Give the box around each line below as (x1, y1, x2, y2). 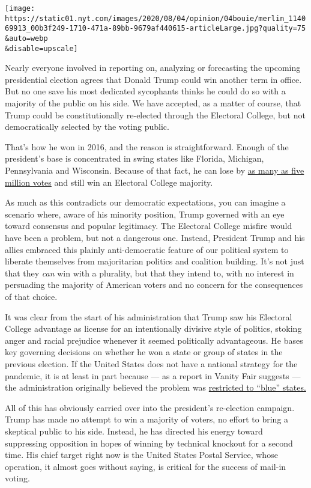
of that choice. (5, 290, 58, 302)
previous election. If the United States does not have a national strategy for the (5, 357, 298, 370)
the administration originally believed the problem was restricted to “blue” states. (5, 381, 306, 394)
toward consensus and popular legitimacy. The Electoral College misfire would (5, 219, 292, 232)
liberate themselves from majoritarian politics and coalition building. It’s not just (5, 255, 304, 267)
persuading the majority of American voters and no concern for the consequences (5, 278, 303, 291)
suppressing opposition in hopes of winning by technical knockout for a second (5, 436, 293, 449)
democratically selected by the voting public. (5, 120, 169, 133)
